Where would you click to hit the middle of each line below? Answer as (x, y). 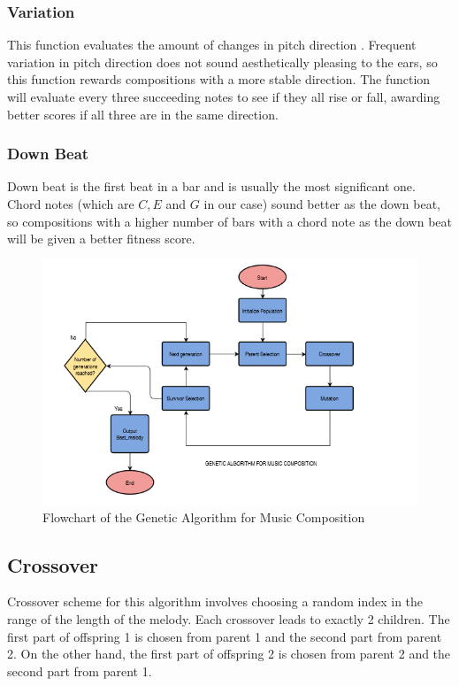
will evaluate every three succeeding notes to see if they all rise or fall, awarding (224, 96)
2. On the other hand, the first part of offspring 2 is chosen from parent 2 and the (229, 654)
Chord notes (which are (71, 204)
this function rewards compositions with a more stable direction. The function (219, 79)
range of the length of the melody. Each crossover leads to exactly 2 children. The (229, 618)
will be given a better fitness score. (101, 239)
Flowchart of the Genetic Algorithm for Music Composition (204, 516)
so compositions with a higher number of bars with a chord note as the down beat (229, 221)
